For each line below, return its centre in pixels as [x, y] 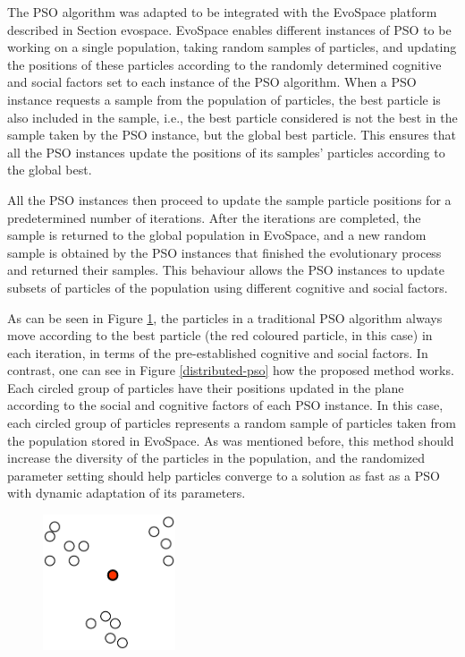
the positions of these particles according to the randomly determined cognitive [224, 64]
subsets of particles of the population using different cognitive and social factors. [228, 287]
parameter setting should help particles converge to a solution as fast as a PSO [224, 475]
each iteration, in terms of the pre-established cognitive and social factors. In [218, 352]
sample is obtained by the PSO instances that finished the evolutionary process [224, 252]
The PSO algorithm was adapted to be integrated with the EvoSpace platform [222, 12]
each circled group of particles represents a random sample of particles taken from [232, 423]
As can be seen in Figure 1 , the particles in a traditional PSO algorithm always [225, 317]
